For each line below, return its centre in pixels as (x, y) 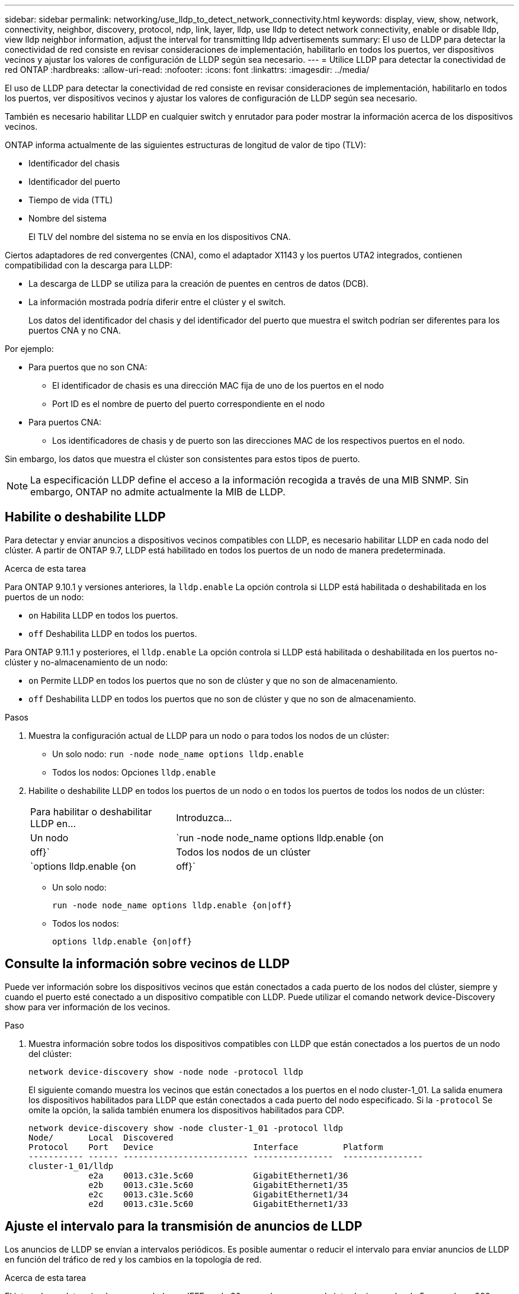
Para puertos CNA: (65, 422)
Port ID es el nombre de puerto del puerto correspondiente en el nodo (189, 404)
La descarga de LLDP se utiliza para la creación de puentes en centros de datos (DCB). (198, 284)
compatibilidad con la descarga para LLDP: (89, 265)
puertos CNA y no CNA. (75, 330)
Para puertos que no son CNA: (88, 367)
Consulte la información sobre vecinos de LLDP (147, 964)
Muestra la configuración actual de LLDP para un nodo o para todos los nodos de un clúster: (209, 735)
